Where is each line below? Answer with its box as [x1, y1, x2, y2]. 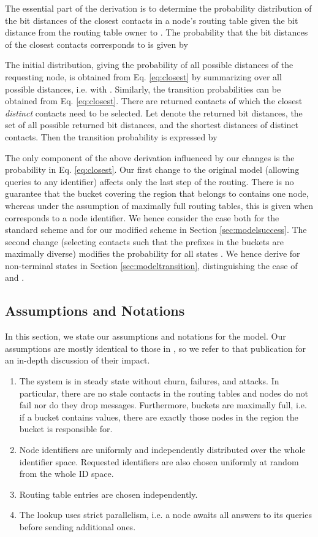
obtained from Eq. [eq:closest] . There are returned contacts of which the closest [5, 94, 303, 107]
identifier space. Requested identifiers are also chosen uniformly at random [19, 455, 299, 468]
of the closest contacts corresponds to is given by [5, 37, 188, 50]
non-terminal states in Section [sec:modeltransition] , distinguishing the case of [5, 259, 298, 272]
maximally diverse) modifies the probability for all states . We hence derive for [5, 247, 300, 260]
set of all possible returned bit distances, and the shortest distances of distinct [5, 118, 298, 131]
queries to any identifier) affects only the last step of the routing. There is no [5, 175, 294, 188]
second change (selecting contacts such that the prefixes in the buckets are [5, 235, 284, 248]
